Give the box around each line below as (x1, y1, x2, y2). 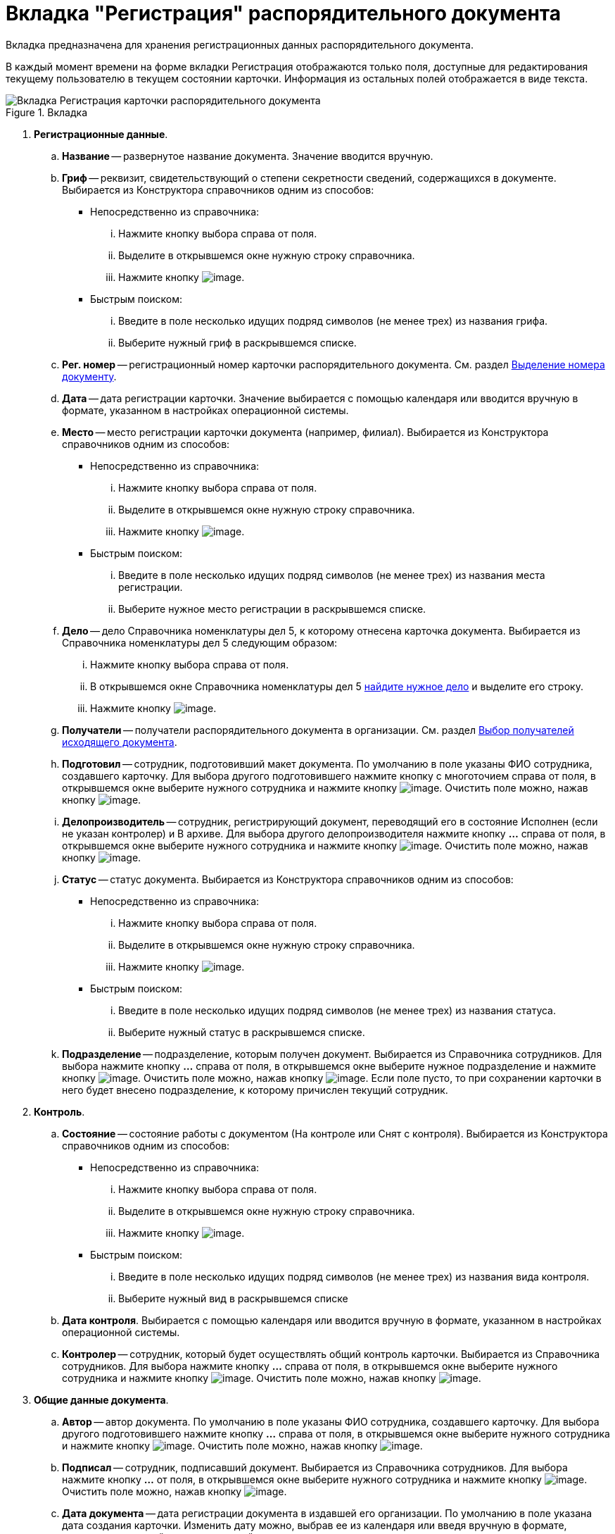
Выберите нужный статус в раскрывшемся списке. (118, 1025, 365, 1038)
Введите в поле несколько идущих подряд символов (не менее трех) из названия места (118, 568, 545, 581)
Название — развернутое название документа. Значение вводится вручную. (62, 149, 433, 162)
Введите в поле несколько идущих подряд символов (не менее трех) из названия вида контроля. (118, 1270, 590, 1283)
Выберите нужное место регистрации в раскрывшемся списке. (118, 602, 426, 615)
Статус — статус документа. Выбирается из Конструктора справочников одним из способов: (62, 873, 514, 885)
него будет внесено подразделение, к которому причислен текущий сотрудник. (62, 1083, 448, 1096)
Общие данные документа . (34, 1393, 169, 1406)
